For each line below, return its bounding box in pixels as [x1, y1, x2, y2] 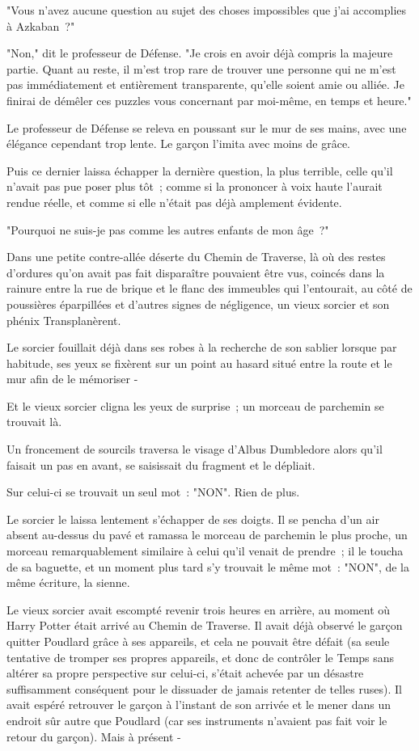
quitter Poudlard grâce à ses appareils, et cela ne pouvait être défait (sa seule [6, 633, 390, 649]
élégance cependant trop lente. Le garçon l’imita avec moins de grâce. [6, 135, 350, 152]
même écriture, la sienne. [6, 574, 130, 591]
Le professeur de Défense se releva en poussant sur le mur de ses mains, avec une [6, 119, 407, 136]
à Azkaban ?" [6, 17, 75, 34]
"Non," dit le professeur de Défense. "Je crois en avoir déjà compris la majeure [6, 44, 393, 61]
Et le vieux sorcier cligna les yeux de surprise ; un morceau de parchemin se [6, 397, 384, 414]
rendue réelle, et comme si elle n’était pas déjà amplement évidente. [6, 193, 342, 210]
